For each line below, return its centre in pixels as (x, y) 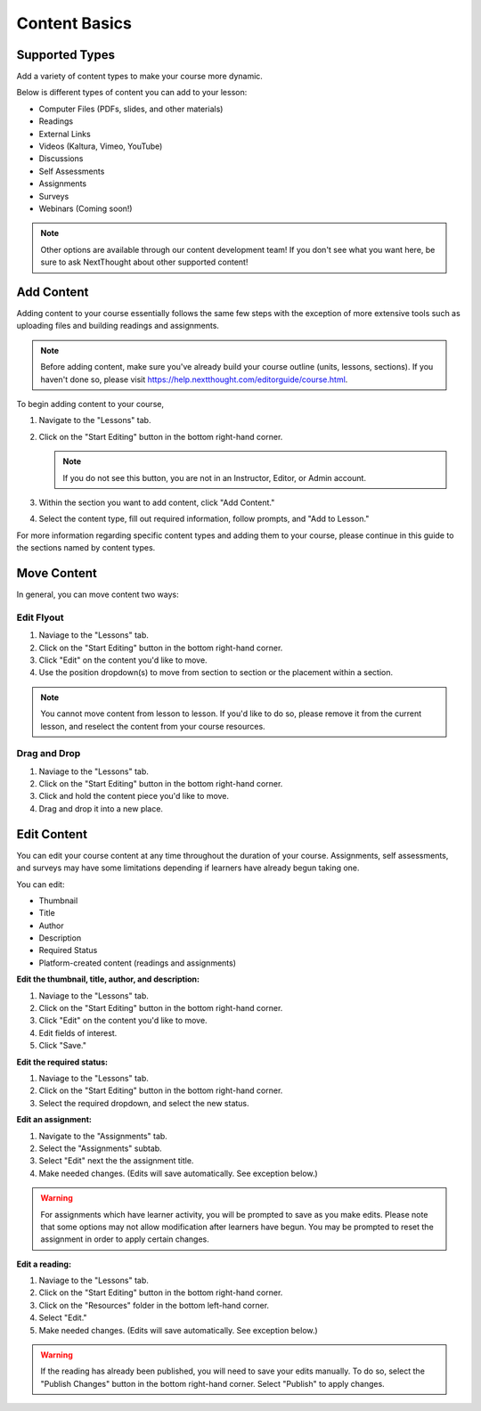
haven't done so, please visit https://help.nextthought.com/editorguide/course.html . (194, 379)
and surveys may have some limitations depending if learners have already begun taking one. (188, 868)
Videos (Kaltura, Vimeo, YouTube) (101, 146)
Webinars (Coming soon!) (86, 208)
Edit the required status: (62, 1062)
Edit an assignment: (54, 1120)
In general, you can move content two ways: (98, 595)
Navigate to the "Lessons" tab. (95, 420)
